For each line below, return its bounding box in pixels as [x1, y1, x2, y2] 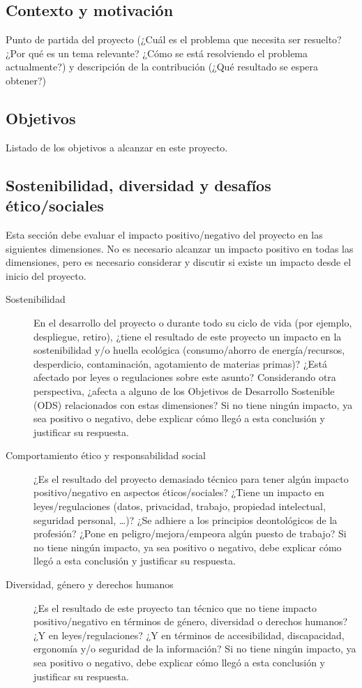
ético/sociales [6, 195, 104, 216]
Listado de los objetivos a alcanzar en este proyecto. [6, 140, 228, 154]
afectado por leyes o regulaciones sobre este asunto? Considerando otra [33, 370, 336, 384]
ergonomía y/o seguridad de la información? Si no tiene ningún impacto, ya [33, 641, 356, 656]
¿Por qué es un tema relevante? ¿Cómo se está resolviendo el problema [6, 45, 308, 60]
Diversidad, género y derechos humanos [6, 577, 174, 592]
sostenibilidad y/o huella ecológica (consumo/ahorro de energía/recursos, [33, 343, 345, 357]
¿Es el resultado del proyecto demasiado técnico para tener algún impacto [33, 471, 349, 486]
